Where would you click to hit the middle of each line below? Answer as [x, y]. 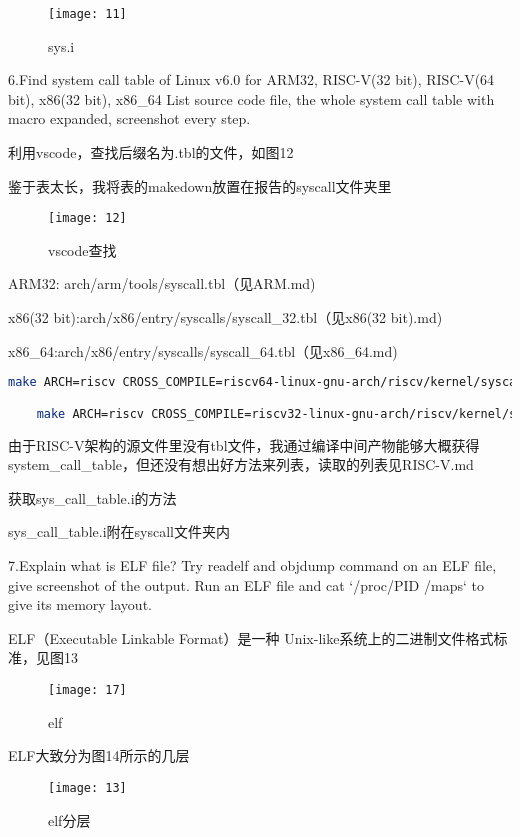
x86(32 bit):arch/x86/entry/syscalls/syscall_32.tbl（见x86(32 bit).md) [225, 317]
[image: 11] [87, 14]
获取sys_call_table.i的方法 [92, 497]
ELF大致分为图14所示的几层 [99, 755]
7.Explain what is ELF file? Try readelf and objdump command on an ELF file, [252, 565]
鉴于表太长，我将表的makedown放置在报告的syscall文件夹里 [200, 185]
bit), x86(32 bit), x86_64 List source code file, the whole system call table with [251, 98]
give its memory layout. [80, 604]
